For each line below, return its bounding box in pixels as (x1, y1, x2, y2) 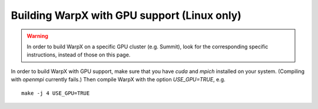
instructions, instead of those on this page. (26, 51, 131, 58)
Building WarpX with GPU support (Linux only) (11, 9, 241, 22)
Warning (26, 32, 48, 39)
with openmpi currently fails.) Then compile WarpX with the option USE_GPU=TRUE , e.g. (11, 76, 226, 83)
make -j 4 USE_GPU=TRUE (21, 90, 90, 97)
